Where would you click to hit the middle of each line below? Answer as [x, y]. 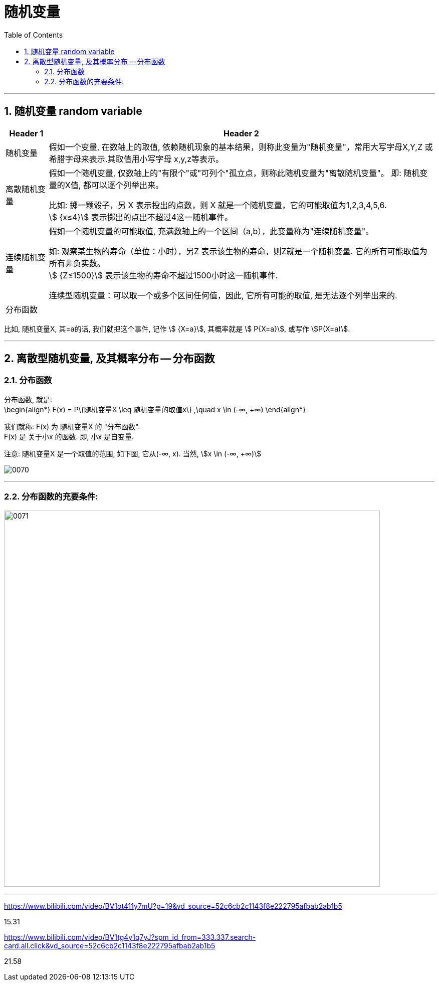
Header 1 [26, 133]
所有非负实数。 [77, 263]
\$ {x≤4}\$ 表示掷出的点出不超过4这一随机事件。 [141, 217]
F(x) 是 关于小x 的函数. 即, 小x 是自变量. [69, 436]
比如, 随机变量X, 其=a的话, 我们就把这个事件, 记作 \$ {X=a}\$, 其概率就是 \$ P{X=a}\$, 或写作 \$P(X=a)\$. [177, 329]
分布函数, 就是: [28, 399]
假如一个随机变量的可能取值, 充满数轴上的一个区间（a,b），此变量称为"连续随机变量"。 [211, 231]
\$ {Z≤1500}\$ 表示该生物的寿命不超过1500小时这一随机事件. [163, 275]
